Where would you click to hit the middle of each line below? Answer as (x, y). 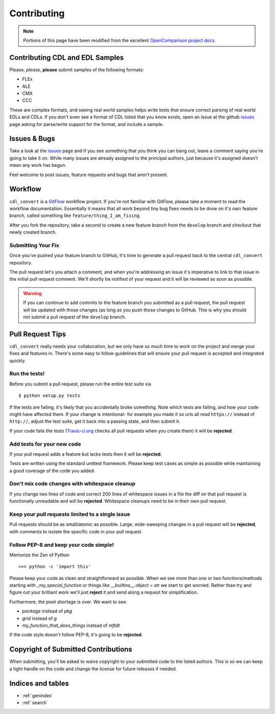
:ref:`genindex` (38, 695)
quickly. (18, 360)
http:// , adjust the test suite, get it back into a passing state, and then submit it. (95, 422)
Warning (32, 293)
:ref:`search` (35, 703)
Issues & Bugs (32, 139)
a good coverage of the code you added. (52, 471)
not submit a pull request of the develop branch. (75, 317)
